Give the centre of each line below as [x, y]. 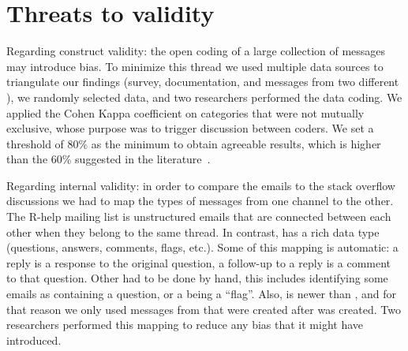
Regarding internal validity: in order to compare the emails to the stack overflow [201, 185]
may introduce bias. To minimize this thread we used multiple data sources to [195, 66]
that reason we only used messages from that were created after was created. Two [204, 309]
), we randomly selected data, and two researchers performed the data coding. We [204, 97]
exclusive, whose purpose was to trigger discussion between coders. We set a [190, 128]
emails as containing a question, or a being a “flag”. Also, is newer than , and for [201, 294]
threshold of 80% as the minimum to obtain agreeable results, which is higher [194, 143]
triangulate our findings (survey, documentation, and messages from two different [203, 82]
